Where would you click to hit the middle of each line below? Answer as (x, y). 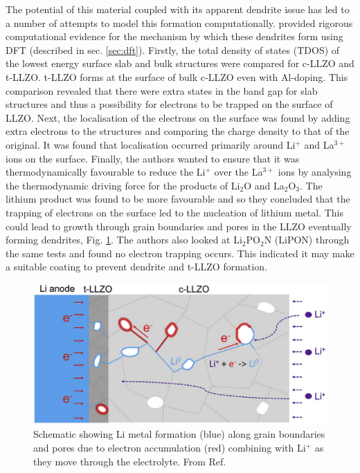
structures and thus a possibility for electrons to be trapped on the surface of (169, 104)
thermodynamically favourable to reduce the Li (106, 172)
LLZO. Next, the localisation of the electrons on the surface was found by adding (178, 117)
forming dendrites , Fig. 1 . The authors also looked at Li (124, 240)
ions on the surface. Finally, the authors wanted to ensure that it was (153, 158)
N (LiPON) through (307, 240)
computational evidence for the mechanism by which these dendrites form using (174, 36)
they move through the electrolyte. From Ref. (130, 461)
